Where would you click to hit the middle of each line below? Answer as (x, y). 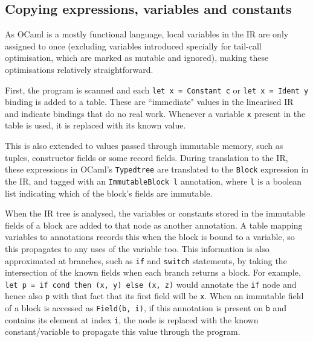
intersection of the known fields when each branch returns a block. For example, (153, 272)
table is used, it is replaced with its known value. (95, 125)
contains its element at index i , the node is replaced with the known (132, 319)
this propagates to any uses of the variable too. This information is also (137, 248)
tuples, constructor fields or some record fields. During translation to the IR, (147, 157)
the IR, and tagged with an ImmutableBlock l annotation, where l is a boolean (153, 181)
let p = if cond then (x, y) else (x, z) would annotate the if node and (151, 284)
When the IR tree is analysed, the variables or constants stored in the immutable (155, 213)
